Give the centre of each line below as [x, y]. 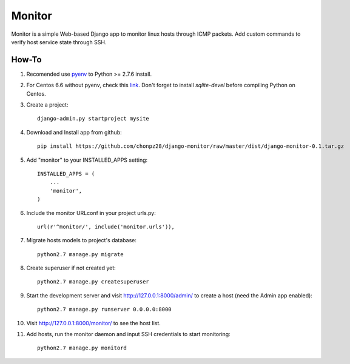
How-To [26, 60]
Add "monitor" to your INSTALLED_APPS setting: [87, 160]
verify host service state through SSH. [59, 42]
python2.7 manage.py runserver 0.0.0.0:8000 [105, 309]
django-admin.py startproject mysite [93, 119]
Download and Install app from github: [74, 132]
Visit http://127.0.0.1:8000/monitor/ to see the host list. [93, 323]
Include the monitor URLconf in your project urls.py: [91, 213]
